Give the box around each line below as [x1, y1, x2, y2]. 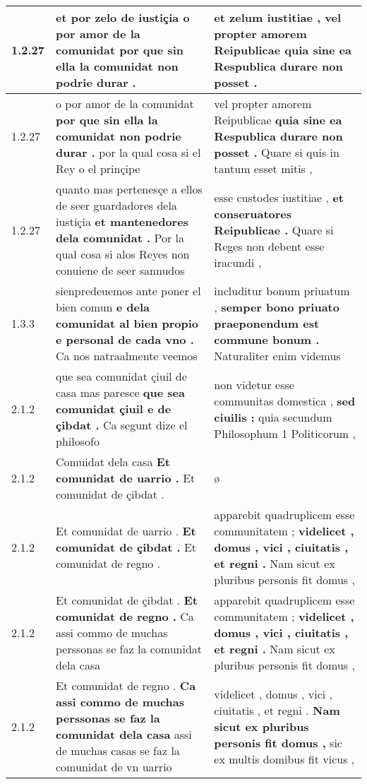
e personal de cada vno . [56, 331, 194, 348]
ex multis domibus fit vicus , [214, 750, 355, 767]
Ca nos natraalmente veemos [56, 348, 198, 364]
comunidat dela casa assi [56, 726, 192, 742]
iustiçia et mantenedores [56, 213, 188, 230]
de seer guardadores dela [56, 197, 177, 213]
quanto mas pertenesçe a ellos [56, 181, 203, 197]
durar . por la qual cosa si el [56, 144, 201, 160]
